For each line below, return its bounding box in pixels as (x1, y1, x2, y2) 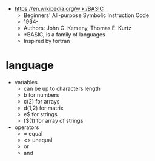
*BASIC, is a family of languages (23, 31, 105, 38)
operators (14, 123, 39, 131)
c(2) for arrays (23, 97, 60, 105)
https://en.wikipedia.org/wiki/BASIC (14, 5, 104, 12)
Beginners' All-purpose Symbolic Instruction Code (23, 11, 150, 19)
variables (14, 78, 38, 85)
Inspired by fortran (23, 38, 70, 44)
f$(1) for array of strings (23, 117, 84, 124)
